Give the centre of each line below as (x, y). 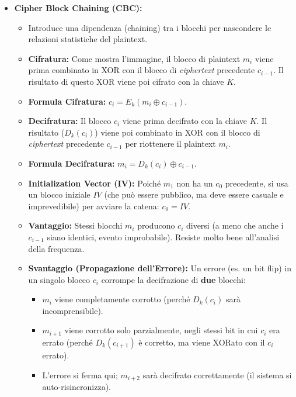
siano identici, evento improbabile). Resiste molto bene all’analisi (163, 237)
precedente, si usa (257, 183)
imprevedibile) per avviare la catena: (94, 206)
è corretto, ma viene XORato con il (202, 342)
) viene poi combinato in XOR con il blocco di (177, 132)
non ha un (195, 183)
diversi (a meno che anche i (235, 225)
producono (156, 225)
